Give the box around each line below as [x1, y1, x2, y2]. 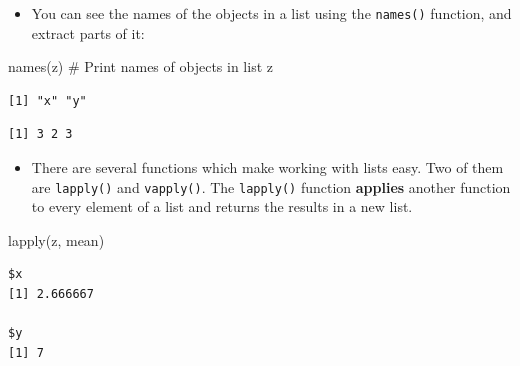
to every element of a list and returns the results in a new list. [31, 196, 413, 217]
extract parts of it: [31, 22, 145, 43]
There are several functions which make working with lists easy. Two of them [31, 157, 504, 178]
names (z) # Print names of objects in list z [8, 56, 273, 77]
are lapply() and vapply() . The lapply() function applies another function [31, 176, 511, 197]
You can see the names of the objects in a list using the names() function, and [31, 3, 512, 23]
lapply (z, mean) [8, 229, 105, 250]
